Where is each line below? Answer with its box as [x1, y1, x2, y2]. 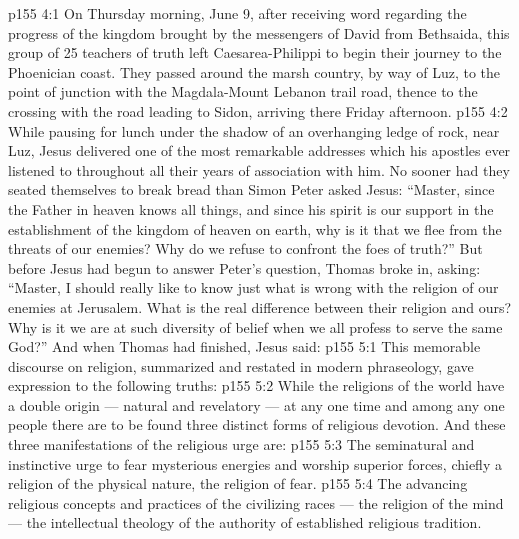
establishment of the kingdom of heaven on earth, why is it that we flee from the [8, 218, 502, 239]
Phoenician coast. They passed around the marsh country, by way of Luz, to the [8, 61, 500, 82]
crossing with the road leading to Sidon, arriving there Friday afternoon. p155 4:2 [8, 100, 508, 121]
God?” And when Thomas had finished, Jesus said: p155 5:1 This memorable [8, 336, 481, 357]
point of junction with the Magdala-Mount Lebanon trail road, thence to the [8, 81, 478, 102]
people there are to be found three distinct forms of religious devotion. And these [8, 414, 506, 435]
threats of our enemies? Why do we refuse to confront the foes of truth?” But [8, 238, 483, 259]
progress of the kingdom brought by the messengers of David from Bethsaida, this [8, 22, 510, 43]
